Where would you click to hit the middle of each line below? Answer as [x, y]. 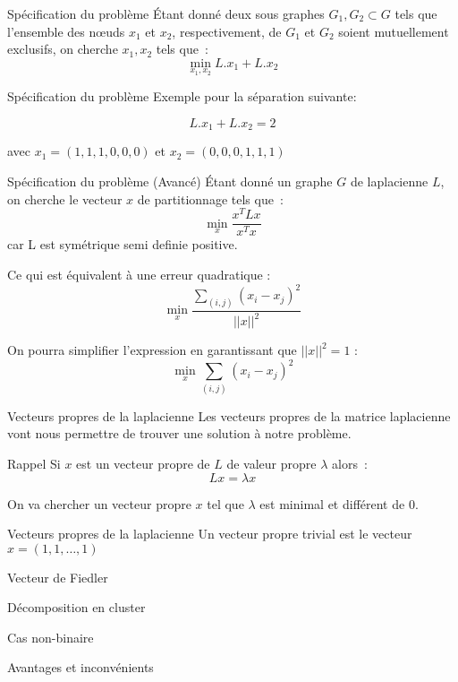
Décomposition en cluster [76, 607]
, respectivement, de [227, 31]
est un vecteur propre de [143, 463]
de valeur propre [271, 463]
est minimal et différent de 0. [339, 503]
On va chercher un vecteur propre [99, 503]
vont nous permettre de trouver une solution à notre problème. [179, 433]
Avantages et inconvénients [81, 667]
